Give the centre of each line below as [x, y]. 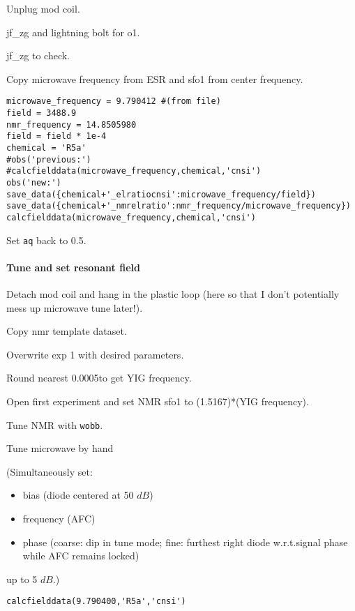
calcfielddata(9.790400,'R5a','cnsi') [96, 602]
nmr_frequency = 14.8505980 [71, 125]
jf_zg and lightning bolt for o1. [73, 32]
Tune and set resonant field [73, 267]
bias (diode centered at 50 [78, 495]
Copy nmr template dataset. [67, 331]
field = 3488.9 [41, 113]
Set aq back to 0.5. [46, 240]
